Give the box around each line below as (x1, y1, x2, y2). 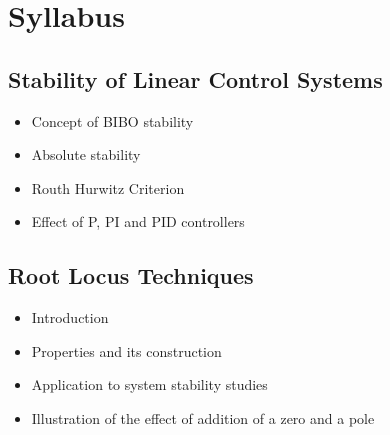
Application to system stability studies (31, 374, 268, 395)
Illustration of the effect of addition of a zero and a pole (31, 407, 375, 428)
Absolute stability (31, 144, 141, 165)
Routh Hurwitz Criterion (31, 177, 185, 198)
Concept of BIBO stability (31, 110, 194, 131)
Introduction (31, 307, 109, 328)
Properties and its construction (31, 340, 222, 361)
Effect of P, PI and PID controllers (31, 211, 245, 232)
